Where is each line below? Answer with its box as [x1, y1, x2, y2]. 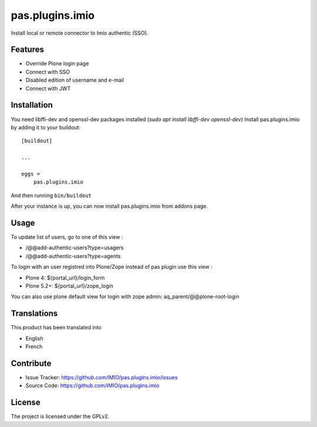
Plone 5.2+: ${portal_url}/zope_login [25, 282, 114, 289]
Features [11, 45, 44, 55]
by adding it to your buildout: [11, 124, 80, 131]
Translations [11, 309, 58, 319]
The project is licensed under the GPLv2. [11, 413, 110, 420]
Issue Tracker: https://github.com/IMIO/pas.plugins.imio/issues [25, 373, 178, 381]
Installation [11, 100, 53, 110]
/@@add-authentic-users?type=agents [25, 252, 121, 259]
